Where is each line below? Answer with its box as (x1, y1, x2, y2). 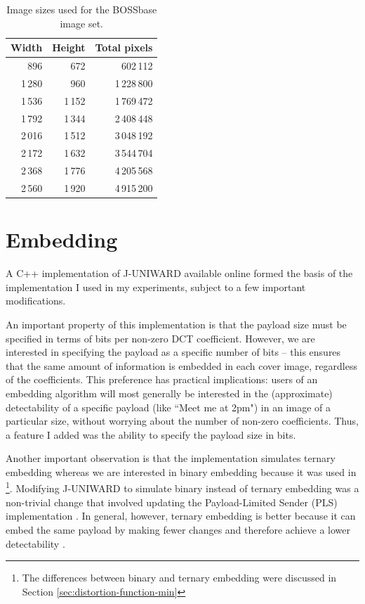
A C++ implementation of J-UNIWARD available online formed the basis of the (6, 266, 353, 281)
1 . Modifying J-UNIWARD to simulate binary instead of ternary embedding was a (6, 479, 359, 496)
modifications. (6, 293, 66, 308)
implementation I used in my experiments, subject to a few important (6, 279, 306, 294)
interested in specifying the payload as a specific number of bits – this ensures (6, 345, 341, 359)
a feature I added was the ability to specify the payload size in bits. (6, 427, 296, 442)
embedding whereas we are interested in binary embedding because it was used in (6, 464, 357, 479)
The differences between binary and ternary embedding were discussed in (22, 570, 337, 585)
